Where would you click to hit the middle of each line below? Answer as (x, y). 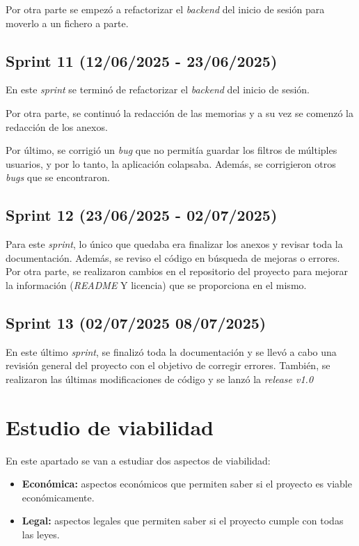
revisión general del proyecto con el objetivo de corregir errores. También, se (168, 365)
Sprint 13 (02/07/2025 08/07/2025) (136, 322)
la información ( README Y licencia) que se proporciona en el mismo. (156, 284)
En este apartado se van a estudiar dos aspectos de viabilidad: (138, 460)
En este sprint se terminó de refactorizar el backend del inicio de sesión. (158, 89)
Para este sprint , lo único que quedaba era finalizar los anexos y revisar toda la (174, 244)
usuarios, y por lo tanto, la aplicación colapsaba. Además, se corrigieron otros (171, 163)
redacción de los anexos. (57, 126)
